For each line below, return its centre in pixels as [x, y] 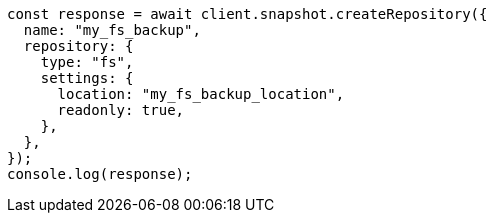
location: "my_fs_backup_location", [201, 94]
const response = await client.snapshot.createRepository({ [247, 14]
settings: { [87, 78]
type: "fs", [87, 62]
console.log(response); [100, 174]
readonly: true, [121, 110]
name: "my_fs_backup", [112, 30]
